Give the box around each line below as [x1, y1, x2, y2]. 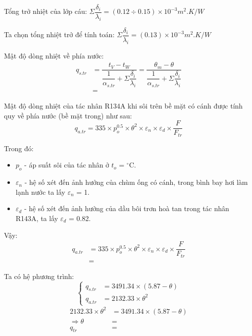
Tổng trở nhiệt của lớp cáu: [4, 6, 87, 16]
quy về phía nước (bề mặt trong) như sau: [4, 110, 132, 120]
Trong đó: [4, 143, 34, 153]
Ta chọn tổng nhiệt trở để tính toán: [4, 29, 115, 40]
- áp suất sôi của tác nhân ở [24, 160, 109, 170]
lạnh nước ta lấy [15, 186, 65, 197]
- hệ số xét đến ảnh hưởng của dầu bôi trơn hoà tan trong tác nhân [24, 203, 229, 214]
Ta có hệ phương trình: [4, 271, 74, 281]
